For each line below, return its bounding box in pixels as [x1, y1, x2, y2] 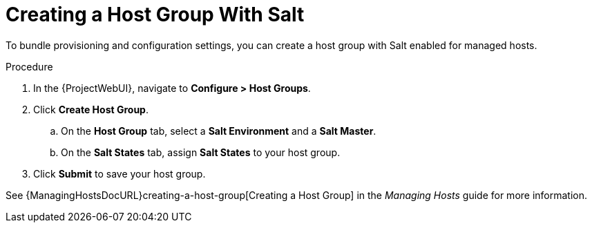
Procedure [6, 60, 53, 73]
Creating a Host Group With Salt [6, 3, 305, 26]
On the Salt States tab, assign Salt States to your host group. [61, 146, 341, 158]
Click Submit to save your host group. [33, 167, 206, 180]
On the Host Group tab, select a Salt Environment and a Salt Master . [61, 124, 376, 137]
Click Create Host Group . [33, 103, 149, 115]
